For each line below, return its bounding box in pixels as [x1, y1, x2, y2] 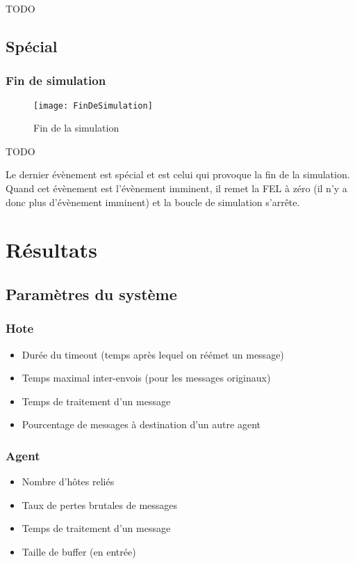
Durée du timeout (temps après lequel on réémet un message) [22, 347, 284, 361]
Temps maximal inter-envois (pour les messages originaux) [22, 370, 271, 385]
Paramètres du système [6, 283, 177, 304]
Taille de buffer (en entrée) [22, 544, 136, 558]
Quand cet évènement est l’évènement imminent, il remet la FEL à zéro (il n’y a [6, 181, 347, 196]
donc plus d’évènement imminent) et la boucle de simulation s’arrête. [6, 194, 300, 209]
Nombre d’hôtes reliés [22, 474, 115, 489]
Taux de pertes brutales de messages [22, 497, 178, 512]
